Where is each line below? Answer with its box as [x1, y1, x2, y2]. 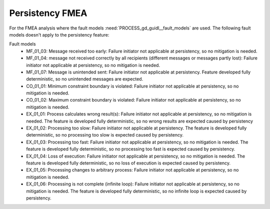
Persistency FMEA [9, 7, 87, 18]
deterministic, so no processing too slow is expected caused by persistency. [26, 132, 183, 138]
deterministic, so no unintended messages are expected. [26, 76, 143, 82]
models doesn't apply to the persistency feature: [9, 31, 109, 37]
